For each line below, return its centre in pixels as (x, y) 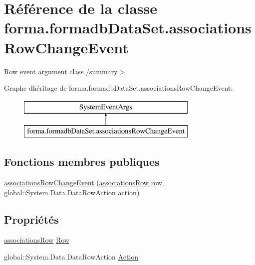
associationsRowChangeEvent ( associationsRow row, (84, 183)
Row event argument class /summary (61, 71)
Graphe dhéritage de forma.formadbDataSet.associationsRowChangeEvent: (119, 88)
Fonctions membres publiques (82, 162)
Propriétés (31, 219)
